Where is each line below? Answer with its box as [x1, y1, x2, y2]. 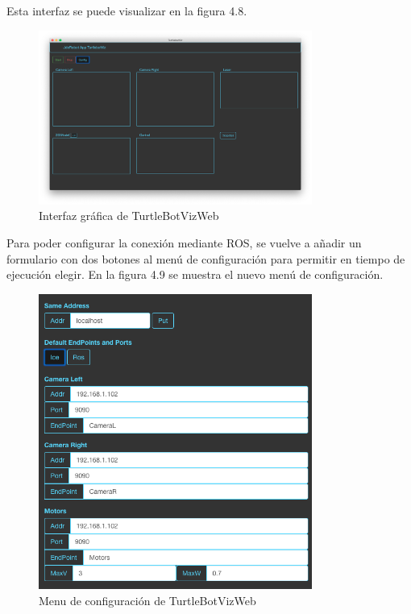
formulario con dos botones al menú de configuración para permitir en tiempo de [6, 250, 405, 267]
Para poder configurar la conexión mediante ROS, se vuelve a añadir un [6, 234, 362, 251]
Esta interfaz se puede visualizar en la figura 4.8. [6, 2, 247, 19]
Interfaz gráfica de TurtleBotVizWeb [39, 207, 219, 224]
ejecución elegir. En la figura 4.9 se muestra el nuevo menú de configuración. [6, 266, 384, 283]
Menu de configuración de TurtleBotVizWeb [39, 591, 256, 608]
